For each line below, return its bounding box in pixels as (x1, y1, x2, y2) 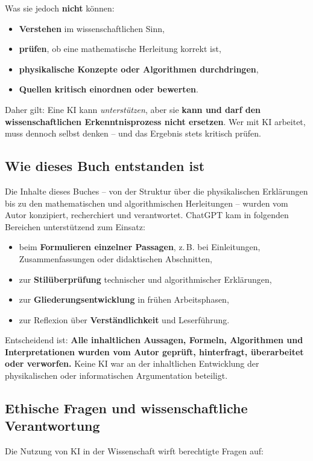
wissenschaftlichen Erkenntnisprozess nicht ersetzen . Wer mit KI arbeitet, (5, 115, 306, 127)
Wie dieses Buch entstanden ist (5, 156, 205, 175)
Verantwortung (5, 416, 100, 435)
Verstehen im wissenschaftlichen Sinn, (19, 22, 165, 34)
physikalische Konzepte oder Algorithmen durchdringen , (19, 62, 259, 75)
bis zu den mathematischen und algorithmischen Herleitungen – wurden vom (5, 196, 288, 209)
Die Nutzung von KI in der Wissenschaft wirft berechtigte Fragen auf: (5, 445, 264, 457)
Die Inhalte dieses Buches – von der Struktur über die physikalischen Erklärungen (5, 184, 308, 197)
